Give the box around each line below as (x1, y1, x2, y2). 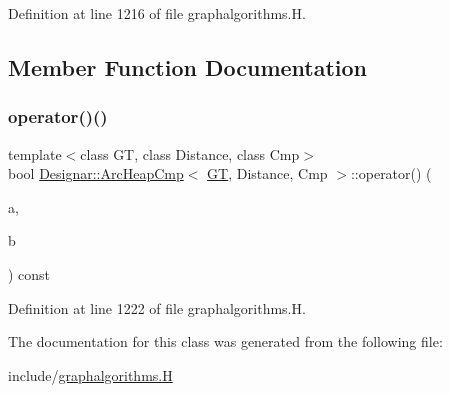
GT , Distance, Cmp (207, 163, 328, 184)
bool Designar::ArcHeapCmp (8, 163, 184, 184)
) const (8, 263, 51, 284)
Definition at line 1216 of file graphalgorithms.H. (8, 3, 306, 23)
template (8, 143, 62, 164)
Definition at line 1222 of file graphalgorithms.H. (8, 297, 306, 318)
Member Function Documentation (8, 51, 368, 82)
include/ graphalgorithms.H (8, 364, 173, 385)
